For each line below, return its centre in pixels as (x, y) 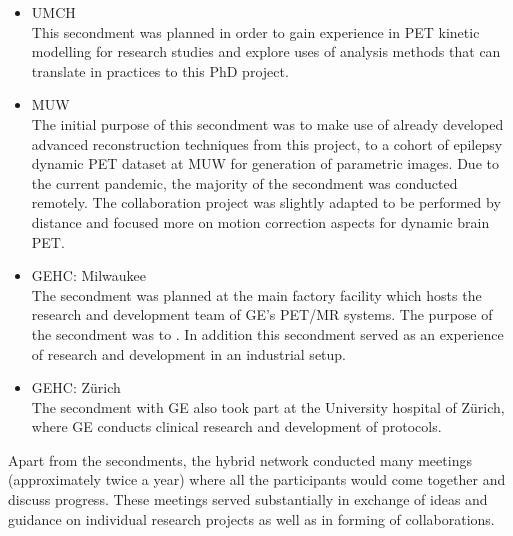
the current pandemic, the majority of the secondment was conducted (244, 182)
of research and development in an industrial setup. (188, 353)
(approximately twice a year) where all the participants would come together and (257, 479)
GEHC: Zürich (76, 387)
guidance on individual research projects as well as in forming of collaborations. (251, 518)
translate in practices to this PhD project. (160, 70)
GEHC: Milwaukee (89, 275)
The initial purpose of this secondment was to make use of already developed (267, 123)
